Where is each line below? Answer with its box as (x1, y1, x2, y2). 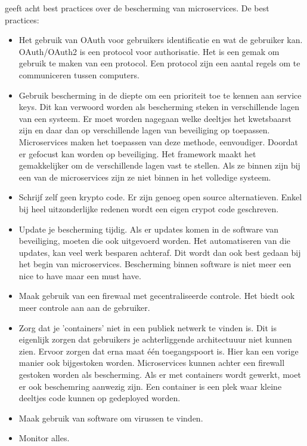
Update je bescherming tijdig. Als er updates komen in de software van (18, 222, 278, 235)
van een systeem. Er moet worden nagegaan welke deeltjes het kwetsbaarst (18, 112, 292, 124)
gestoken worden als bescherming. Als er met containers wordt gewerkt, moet (18, 368, 301, 381)
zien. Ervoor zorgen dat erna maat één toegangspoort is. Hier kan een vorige (18, 344, 299, 357)
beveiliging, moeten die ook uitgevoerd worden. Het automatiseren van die (18, 234, 290, 247)
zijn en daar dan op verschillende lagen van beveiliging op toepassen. (18, 124, 270, 136)
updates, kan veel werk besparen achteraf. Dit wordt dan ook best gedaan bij (18, 246, 301, 258)
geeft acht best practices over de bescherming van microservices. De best (5, 2, 269, 14)
